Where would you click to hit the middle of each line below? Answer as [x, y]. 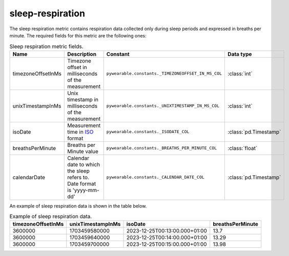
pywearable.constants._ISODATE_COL [148, 132]
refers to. [78, 177]
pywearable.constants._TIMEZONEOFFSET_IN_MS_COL [164, 73]
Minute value [83, 151]
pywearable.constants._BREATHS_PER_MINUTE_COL [162, 148]
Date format [82, 183]
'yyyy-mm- [86, 190]
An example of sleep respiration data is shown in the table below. [78, 206]
